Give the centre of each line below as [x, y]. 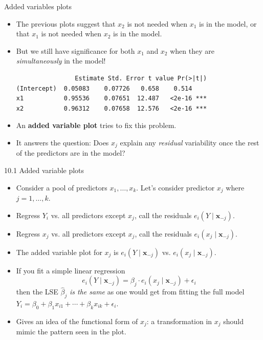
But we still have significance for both [75, 50]
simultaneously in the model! [61, 61]
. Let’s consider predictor [176, 187]
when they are [192, 50]
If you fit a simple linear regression [71, 270]
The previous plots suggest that [66, 23]
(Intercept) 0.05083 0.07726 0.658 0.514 [104, 88]
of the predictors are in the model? [71, 153]
